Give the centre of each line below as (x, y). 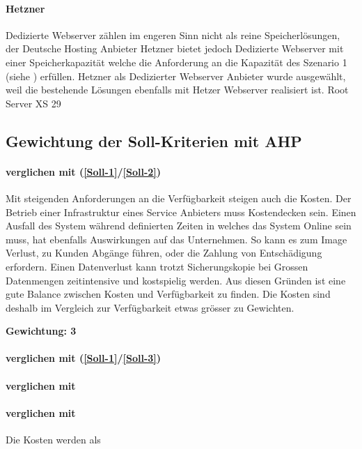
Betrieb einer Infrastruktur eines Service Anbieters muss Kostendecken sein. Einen (181, 212)
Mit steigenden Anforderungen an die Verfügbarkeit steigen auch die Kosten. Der (179, 198)
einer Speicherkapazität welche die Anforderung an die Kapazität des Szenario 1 (176, 62)
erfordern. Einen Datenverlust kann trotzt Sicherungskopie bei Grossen (157, 266)
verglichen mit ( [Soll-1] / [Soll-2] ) (84, 171)
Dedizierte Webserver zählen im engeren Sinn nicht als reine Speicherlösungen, (173, 35)
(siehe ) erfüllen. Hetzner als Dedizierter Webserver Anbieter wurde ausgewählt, (176, 76)
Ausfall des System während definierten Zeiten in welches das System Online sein (179, 226)
